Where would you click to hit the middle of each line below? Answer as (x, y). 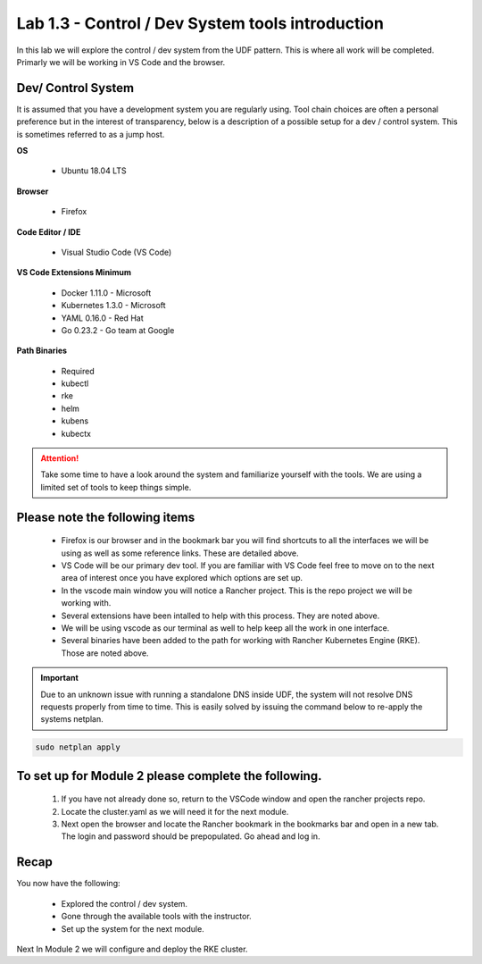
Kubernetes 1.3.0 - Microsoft (113, 306)
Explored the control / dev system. (124, 903)
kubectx (76, 433)
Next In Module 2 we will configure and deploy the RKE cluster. (132, 949)
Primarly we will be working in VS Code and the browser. (121, 62)
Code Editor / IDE (49, 231)
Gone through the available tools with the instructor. (156, 917)
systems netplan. (72, 719)
